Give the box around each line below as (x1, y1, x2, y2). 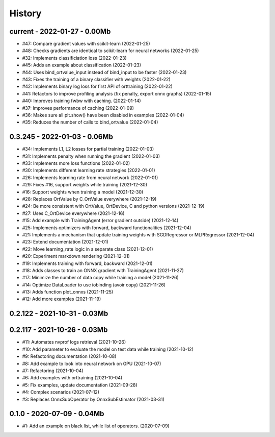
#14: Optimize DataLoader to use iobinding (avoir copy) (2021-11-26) (22, 281, 166, 288)
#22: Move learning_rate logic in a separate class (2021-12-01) (22, 246, 153, 252)
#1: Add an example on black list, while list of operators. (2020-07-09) (22, 423, 170, 429)
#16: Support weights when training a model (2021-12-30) (22, 189, 144, 195)
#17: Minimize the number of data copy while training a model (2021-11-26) (22, 275, 179, 281)
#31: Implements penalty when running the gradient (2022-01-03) (22, 153, 160, 159)
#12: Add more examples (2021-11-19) (22, 296, 101, 302)
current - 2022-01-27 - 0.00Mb (9, 27, 111, 36)
